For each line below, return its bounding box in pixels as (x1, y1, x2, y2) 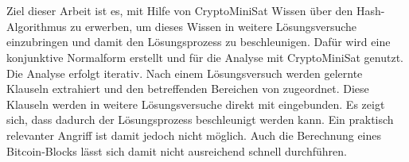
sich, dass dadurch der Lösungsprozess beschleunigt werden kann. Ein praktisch (6, 111, 394, 128)
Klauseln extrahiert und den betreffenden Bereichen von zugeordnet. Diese (6, 80, 369, 97)
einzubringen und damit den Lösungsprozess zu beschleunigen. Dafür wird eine (6, 33, 391, 50)
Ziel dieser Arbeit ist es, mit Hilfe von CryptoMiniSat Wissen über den (6, 2, 353, 19)
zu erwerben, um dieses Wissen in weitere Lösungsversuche (70, 17, 357, 34)
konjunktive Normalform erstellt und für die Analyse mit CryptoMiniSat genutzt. (6, 48, 403, 65)
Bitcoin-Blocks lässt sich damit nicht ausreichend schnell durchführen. (6, 142, 347, 159)
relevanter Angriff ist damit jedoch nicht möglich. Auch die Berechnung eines (6, 126, 382, 143)
